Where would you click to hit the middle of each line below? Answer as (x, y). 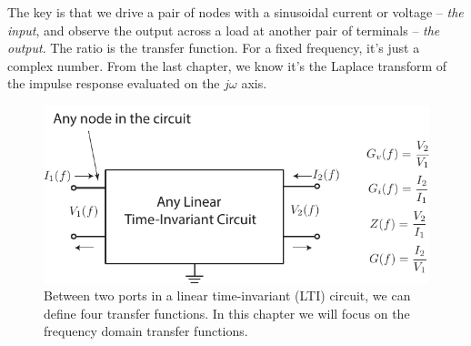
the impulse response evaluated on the (114, 83)
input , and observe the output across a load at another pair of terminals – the (224, 30)
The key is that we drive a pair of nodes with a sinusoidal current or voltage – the (235, 12)
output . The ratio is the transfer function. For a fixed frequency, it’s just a (214, 48)
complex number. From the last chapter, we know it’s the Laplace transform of (227, 65)
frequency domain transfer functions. (146, 331)
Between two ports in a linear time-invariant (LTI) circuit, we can (227, 295)
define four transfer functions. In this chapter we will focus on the (227, 313)
